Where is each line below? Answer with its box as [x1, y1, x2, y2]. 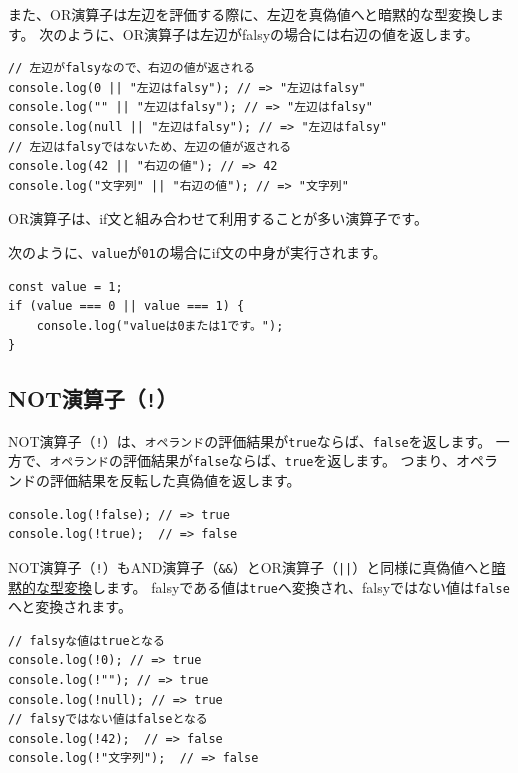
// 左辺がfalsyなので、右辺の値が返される [8, 61, 256, 76]
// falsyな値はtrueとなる [8, 633, 165, 648]
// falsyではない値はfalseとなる [8, 712, 208, 727]
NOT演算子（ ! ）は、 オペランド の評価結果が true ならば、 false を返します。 [8, 430, 492, 451]
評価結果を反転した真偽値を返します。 [49, 470, 301, 491]
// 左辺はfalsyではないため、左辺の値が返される [8, 139, 292, 154]
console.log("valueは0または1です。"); [36, 318, 284, 333]
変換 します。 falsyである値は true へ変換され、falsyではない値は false [63, 576, 510, 597]
